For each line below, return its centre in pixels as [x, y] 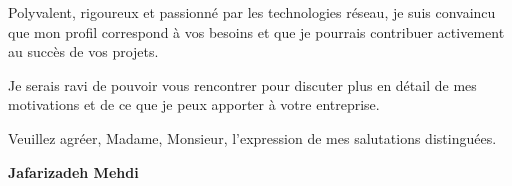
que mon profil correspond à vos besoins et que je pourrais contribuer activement [256, 31]
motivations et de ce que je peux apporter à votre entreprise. [194, 104]
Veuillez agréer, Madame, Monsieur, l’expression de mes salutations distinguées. [252, 137]
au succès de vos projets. [83, 51]
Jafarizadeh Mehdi [73, 171]
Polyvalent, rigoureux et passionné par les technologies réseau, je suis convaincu [252, 12]
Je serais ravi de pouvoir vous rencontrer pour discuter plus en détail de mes [242, 84]
